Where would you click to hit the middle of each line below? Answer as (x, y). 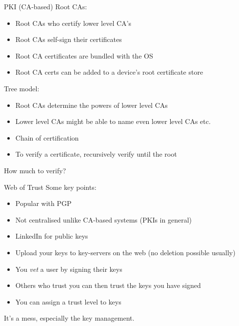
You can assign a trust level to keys (68, 301)
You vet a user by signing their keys (69, 269)
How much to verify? (35, 170)
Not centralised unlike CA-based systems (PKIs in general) (103, 219)
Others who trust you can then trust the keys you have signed (108, 285)
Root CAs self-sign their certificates (69, 39)
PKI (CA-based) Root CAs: (46, 6)
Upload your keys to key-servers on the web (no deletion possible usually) (125, 252)
